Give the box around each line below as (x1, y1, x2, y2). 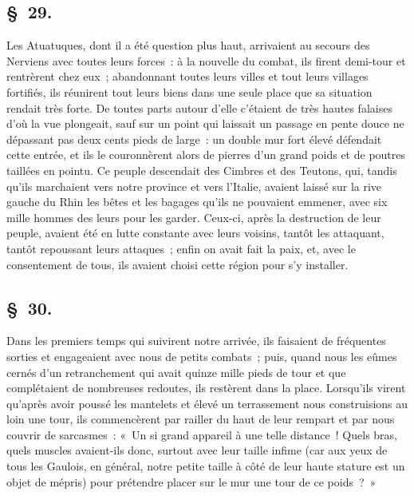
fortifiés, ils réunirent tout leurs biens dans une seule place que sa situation (6, 83, 373, 100)
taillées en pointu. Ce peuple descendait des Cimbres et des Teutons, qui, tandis (6, 161, 397, 178)
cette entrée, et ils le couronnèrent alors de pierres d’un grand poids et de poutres (6, 146, 406, 163)
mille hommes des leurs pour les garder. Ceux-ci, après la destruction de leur (6, 208, 381, 225)
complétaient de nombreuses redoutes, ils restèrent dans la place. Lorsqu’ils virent (6, 379, 406, 396)
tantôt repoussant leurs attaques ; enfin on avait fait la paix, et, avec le (6, 240, 356, 256)
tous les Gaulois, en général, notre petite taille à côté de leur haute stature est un (6, 458, 405, 474)
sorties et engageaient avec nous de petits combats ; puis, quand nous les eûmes (6, 347, 397, 364)
